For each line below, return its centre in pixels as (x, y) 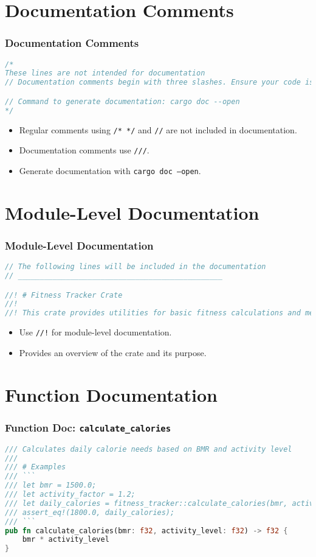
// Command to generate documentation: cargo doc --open (122, 101)
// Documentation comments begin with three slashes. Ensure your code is (160, 82)
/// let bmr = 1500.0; (51, 485)
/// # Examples (36, 467)
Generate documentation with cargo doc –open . (110, 170)
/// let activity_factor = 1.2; (70, 494)
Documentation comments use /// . (84, 150)
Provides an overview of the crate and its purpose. (113, 352)
